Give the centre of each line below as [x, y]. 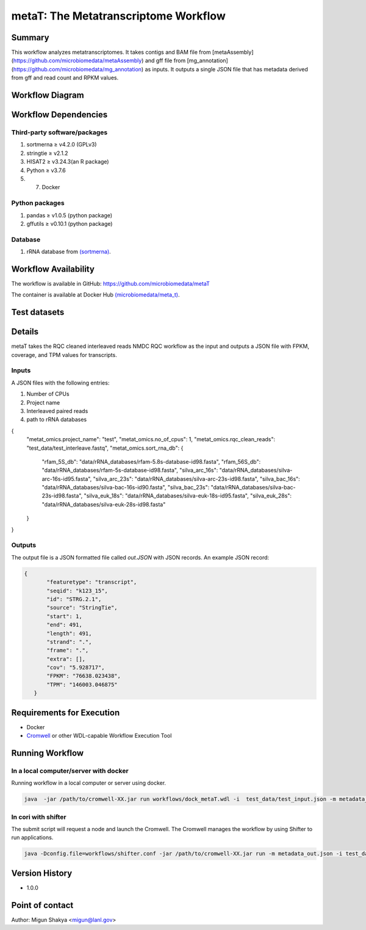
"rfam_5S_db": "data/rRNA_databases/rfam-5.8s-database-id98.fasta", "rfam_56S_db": [151, 461]
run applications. [32, 838]
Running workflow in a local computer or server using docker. [89, 783]
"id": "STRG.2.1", [74, 599]
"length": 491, [69, 633]
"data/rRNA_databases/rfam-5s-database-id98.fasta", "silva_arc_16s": [130, 470]
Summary [30, 38]
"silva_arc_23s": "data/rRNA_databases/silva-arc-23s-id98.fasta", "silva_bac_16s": [196, 478]
